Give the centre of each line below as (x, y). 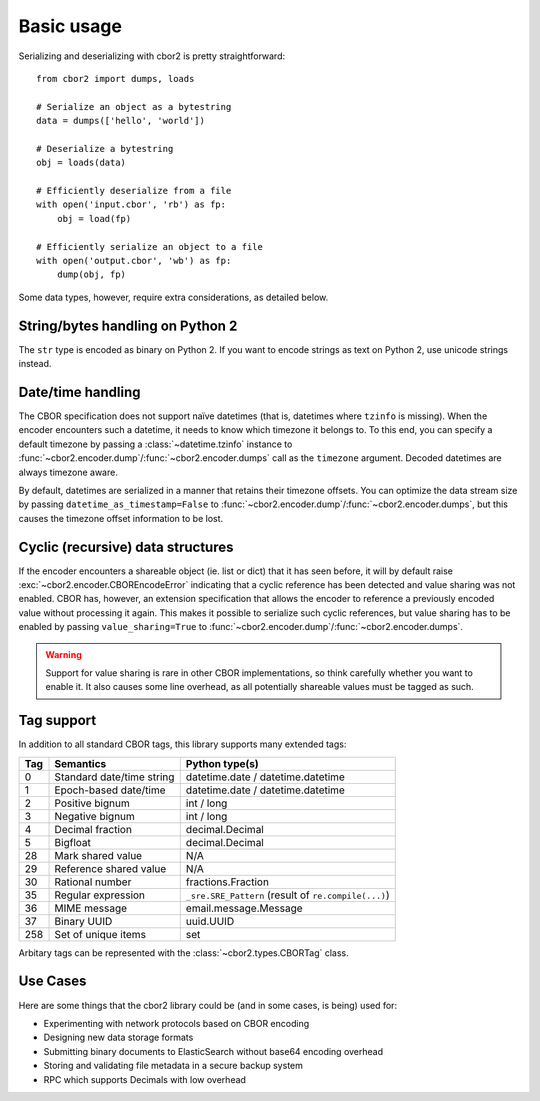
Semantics (80, 763)
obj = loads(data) (81, 163)
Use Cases (52, 981)
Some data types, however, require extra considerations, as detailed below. (173, 297)
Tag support (57, 720)
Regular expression (99, 895)
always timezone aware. (68, 472)
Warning (63, 654)
